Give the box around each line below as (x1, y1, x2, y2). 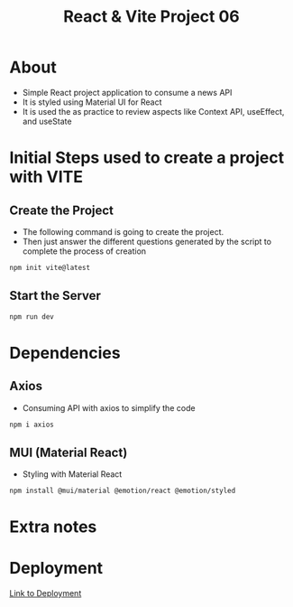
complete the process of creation (22, 246, 147, 257)
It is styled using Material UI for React (22, 97, 162, 107)
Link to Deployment (9, 588, 82, 599)
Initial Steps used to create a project (9, 147, 285, 168)
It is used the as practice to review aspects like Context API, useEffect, (22, 106, 285, 117)
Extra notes (9, 517, 97, 537)
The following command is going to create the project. (22, 226, 224, 237)
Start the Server (9, 288, 102, 303)
